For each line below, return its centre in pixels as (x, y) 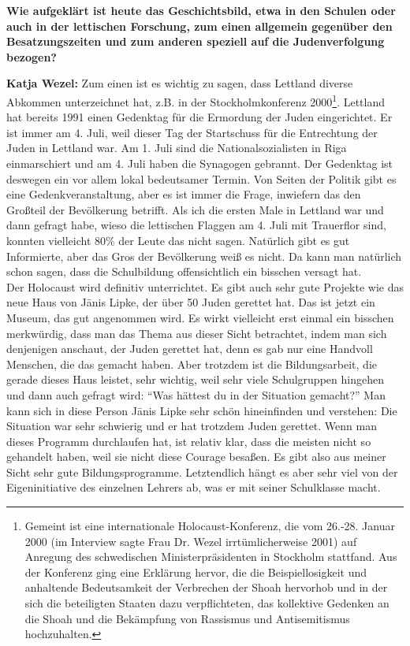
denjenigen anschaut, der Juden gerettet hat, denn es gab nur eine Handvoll (190, 349)
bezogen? (32, 56)
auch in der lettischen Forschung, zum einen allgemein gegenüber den (199, 26)
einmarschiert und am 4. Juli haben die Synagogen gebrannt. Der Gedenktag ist (200, 163)
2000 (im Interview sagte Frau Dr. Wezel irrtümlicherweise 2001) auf (191, 541)
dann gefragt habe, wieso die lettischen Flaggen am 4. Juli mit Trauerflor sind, (196, 225)
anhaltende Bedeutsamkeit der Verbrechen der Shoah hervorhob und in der (206, 587)
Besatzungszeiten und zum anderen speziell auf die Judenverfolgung (196, 41)
